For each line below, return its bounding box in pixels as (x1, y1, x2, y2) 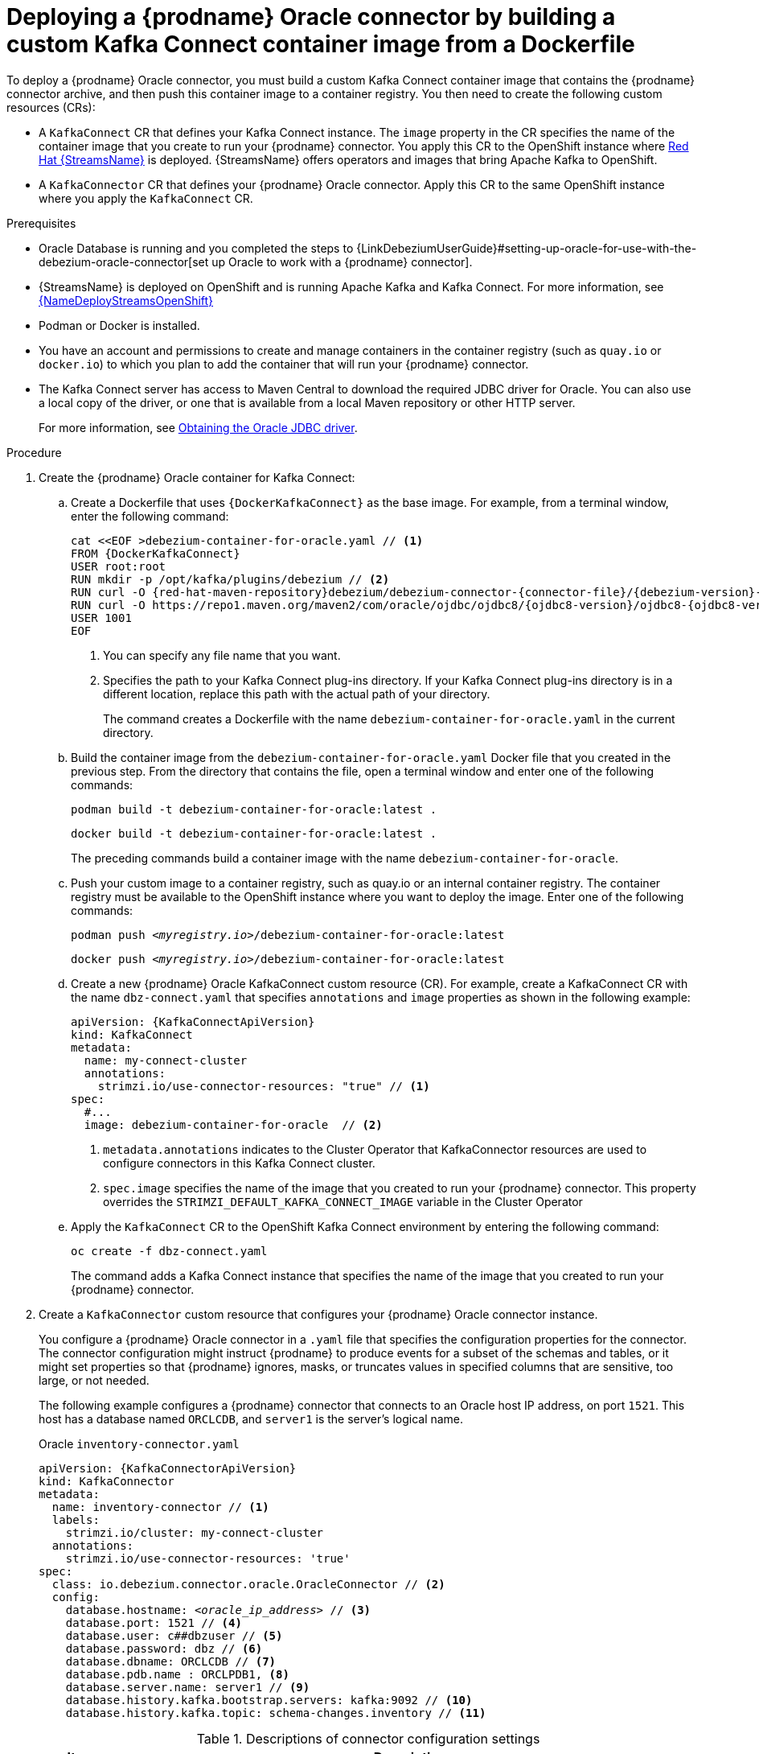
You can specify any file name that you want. (103, 648, 341, 662)
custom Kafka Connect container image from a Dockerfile (6, 31, 635, 58)
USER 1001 (71, 611, 132, 624)
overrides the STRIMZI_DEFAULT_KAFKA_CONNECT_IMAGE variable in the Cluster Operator (103, 1194, 583, 1208)
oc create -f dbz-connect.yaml (71, 1244, 268, 1258)
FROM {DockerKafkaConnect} (71, 546, 240, 560)
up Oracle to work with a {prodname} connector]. (211, 254, 473, 269)
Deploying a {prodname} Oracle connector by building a (6, 3, 616, 31)
